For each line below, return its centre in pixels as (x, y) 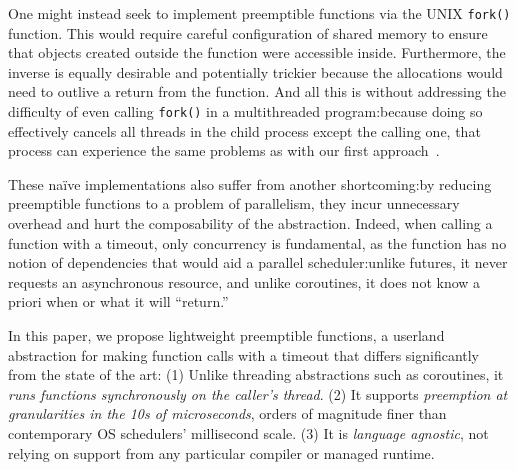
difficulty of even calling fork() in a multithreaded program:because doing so (245, 111)
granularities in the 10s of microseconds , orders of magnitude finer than (227, 413)
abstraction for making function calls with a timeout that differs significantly (244, 354)
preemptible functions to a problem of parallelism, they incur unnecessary (234, 203)
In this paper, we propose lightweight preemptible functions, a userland (226, 335)
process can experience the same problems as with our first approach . (224, 150)
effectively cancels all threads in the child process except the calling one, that (244, 130)
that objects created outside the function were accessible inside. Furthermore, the (257, 52)
